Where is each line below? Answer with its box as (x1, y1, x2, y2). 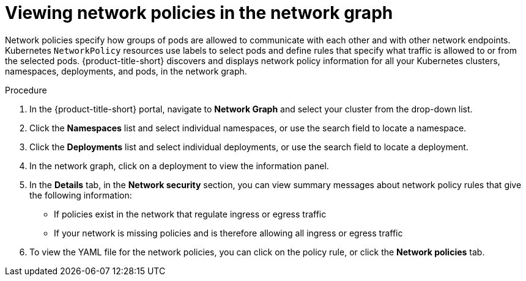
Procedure (5, 84, 47, 95)
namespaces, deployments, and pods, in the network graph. (5, 65, 247, 76)
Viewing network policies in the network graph (5, 2, 393, 23)
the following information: (29, 189, 132, 200)
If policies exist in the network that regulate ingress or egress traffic (54, 208, 327, 219)
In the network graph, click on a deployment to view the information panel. (29, 160, 329, 171)
